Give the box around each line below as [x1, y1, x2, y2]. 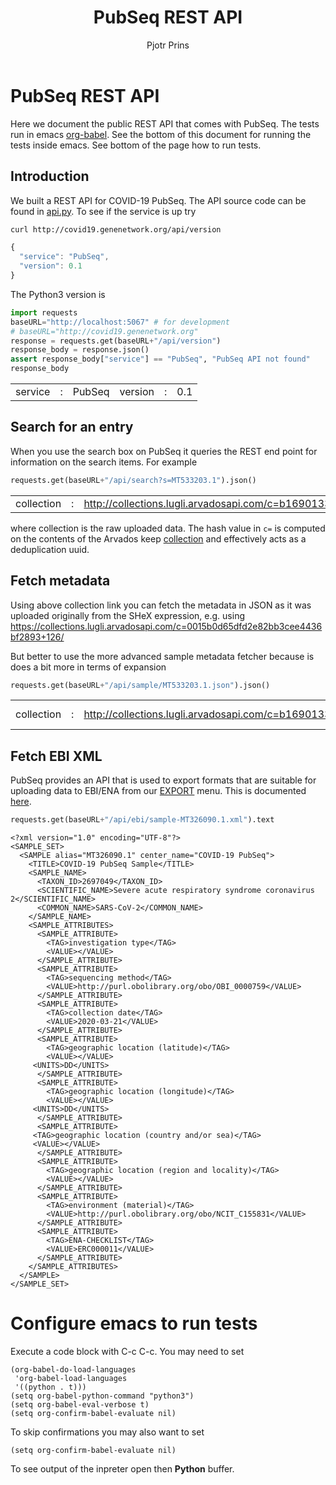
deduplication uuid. [10, 543, 90, 555]
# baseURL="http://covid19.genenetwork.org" [10, 326, 199, 336]
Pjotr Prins [146, 39, 190, 51]
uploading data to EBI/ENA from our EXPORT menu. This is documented [10, 785, 307, 797]
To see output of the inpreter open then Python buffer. [10, 1463, 235, 1475]
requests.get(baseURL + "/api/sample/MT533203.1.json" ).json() [10, 680, 271, 690]
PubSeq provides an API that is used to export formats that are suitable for [10, 774, 317, 786]
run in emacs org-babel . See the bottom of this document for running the [10, 128, 312, 140]
